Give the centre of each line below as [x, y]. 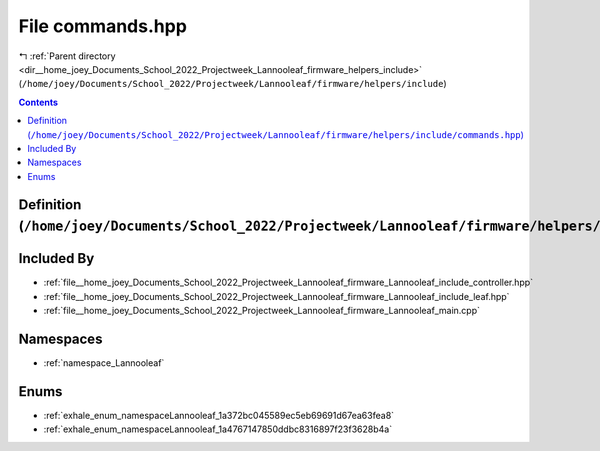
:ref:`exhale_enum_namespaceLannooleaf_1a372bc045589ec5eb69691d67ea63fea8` [219, 415]
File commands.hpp [102, 26]
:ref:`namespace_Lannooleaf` [104, 362]
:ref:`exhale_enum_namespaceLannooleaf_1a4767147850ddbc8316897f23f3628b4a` [218, 429]
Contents [38, 102]
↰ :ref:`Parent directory [67, 56]
